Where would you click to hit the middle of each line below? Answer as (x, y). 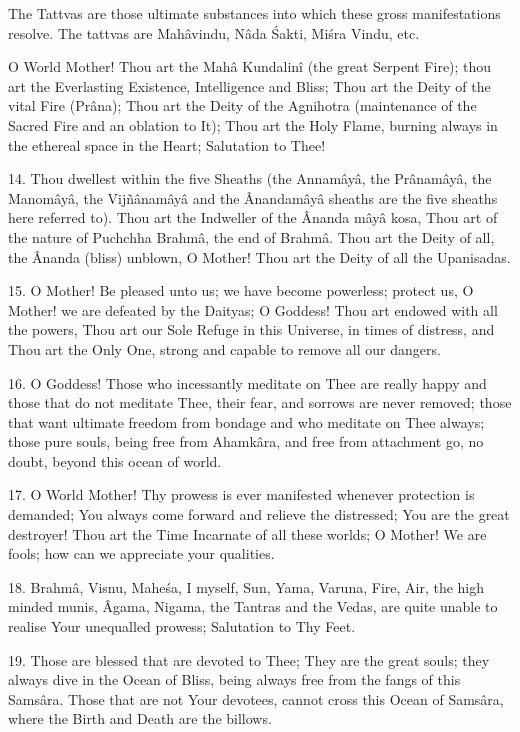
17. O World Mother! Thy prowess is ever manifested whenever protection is (241, 494)
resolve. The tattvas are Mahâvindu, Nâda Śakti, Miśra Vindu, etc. (214, 32)
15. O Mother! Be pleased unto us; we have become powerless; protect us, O (241, 290)
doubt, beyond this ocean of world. (115, 460)
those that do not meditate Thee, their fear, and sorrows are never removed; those (260, 402)
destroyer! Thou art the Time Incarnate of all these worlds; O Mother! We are (247, 533)
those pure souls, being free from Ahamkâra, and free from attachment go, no (246, 441)
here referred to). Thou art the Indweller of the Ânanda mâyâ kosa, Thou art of (253, 217)
